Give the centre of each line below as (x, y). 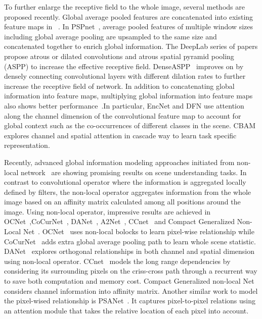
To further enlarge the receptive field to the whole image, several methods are (124, 7)
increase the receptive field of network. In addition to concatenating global (119, 86)
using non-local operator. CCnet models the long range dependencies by (117, 261)
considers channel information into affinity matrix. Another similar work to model (131, 290)
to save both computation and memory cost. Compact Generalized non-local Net (129, 281)
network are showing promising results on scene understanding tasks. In (134, 172)
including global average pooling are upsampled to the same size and (111, 36)
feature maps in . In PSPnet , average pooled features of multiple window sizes (128, 26)
